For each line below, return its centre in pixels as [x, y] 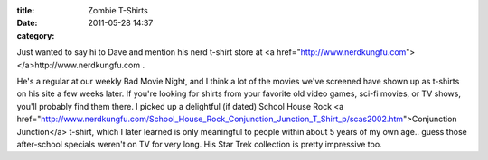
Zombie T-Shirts [118, 10]
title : [26, 10]
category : [36, 35]
